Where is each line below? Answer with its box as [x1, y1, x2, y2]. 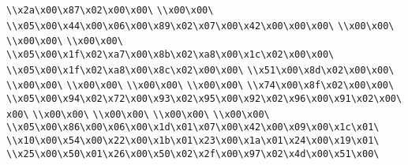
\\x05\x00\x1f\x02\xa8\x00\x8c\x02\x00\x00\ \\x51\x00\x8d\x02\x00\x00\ [6, 64, 395, 76]
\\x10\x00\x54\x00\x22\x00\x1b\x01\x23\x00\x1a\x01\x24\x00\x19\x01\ [6, 134, 380, 146]
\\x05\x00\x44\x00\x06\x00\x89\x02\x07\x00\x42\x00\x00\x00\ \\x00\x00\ [6, 20, 395, 32]
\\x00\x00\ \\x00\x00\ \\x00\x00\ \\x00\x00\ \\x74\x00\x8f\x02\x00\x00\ [6, 80, 395, 92]
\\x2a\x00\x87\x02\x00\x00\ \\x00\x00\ [6, 5, 214, 16]
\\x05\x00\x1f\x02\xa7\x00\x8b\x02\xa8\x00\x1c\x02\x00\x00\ [6, 48, 335, 60]
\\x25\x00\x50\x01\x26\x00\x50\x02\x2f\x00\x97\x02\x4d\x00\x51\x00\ [6, 148, 380, 159]
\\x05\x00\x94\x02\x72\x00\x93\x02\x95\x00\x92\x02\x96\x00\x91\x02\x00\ [6, 92, 402, 104]
